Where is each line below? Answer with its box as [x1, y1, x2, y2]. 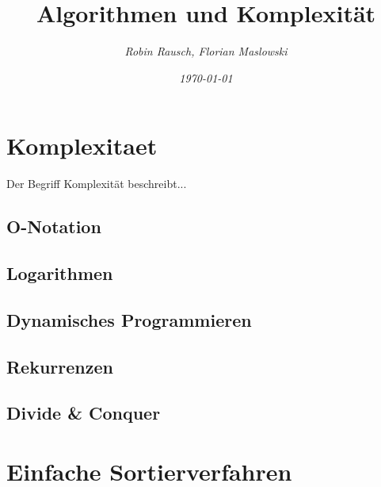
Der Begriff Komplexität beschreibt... [6, 175, 187, 192]
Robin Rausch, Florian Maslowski [124, 43, 288, 59]
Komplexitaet [6, 129, 158, 162]
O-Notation [6, 214, 101, 239]
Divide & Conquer [6, 401, 161, 425]
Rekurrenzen [6, 354, 113, 378]
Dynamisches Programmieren [6, 307, 252, 332]
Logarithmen [6, 261, 113, 286]
